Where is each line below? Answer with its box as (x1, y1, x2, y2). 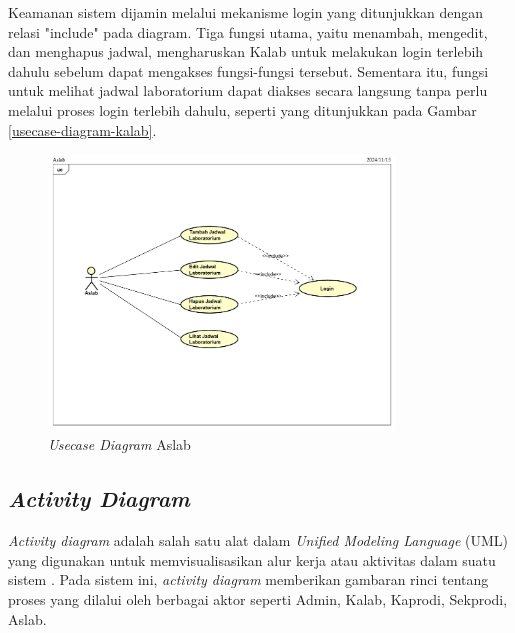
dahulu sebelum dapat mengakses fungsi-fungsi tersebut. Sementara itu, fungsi (8, 60, 489, 81)
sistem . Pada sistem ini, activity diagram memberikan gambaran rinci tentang (8, 569, 489, 590)
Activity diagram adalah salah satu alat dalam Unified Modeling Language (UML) (8, 530, 509, 551)
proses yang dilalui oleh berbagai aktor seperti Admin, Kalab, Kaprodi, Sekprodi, (8, 589, 508, 610)
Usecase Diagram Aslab (48, 434, 191, 455)
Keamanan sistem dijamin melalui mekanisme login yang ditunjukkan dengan (8, 2, 484, 22)
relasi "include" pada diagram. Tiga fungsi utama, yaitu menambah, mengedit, (8, 21, 488, 42)
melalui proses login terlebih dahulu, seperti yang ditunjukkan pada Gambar (8, 99, 477, 120)
